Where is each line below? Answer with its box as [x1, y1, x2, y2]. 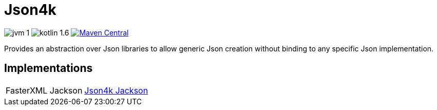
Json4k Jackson [84, 85, 148, 96]
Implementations [4, 62, 93, 75]
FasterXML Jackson [6, 85, 83, 96]
